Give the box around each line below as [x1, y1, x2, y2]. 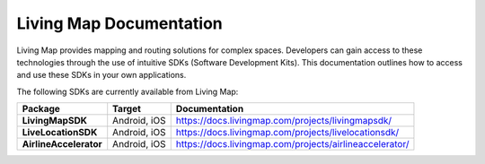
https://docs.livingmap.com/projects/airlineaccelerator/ [175, 138, 410, 151]
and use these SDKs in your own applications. [16, 70, 187, 81]
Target [112, 103, 141, 116]
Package [22, 103, 60, 116]
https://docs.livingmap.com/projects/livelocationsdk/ [175, 126, 400, 139]
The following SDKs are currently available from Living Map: [16, 86, 239, 97]
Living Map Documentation [16, 13, 224, 33]
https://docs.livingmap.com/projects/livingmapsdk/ [175, 115, 392, 127]
